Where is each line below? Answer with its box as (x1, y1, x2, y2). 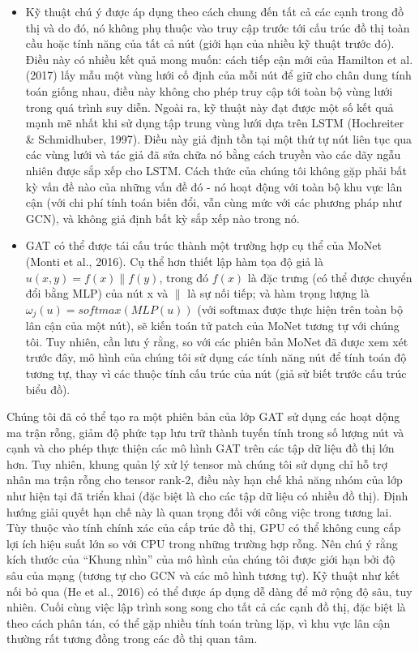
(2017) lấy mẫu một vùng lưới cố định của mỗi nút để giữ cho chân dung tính (25, 66, 412, 84)
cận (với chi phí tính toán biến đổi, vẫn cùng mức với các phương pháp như (25, 194, 402, 211)
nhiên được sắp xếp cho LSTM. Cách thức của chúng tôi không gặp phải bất (25, 161, 407, 178)
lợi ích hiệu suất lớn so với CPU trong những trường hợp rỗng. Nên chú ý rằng (6, 534, 398, 551)
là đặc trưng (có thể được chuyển (247, 268, 413, 285)
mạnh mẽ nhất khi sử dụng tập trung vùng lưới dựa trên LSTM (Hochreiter (25, 114, 404, 131)
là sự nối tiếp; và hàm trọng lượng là (187, 285, 370, 302)
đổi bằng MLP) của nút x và (25, 285, 169, 302)
